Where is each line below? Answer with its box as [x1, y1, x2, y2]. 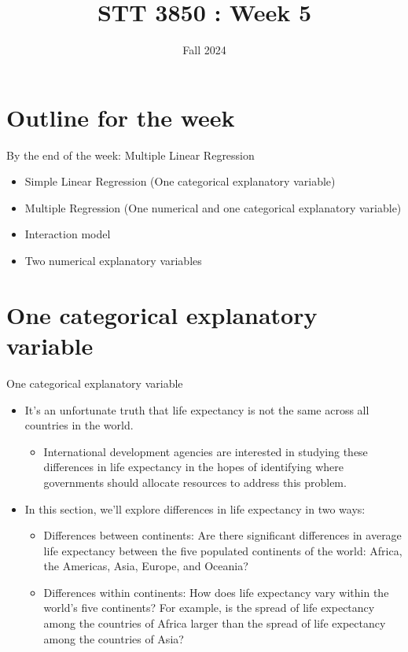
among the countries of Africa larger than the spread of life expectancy [43, 615, 386, 632]
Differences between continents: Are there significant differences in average [43, 527, 402, 543]
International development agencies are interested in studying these [43, 443, 368, 459]
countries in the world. [24, 417, 134, 433]
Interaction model [24, 226, 111, 242]
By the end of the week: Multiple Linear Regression [6, 146, 255, 163]
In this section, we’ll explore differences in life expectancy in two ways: [24, 500, 366, 517]
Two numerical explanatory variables [24, 252, 202, 269]
